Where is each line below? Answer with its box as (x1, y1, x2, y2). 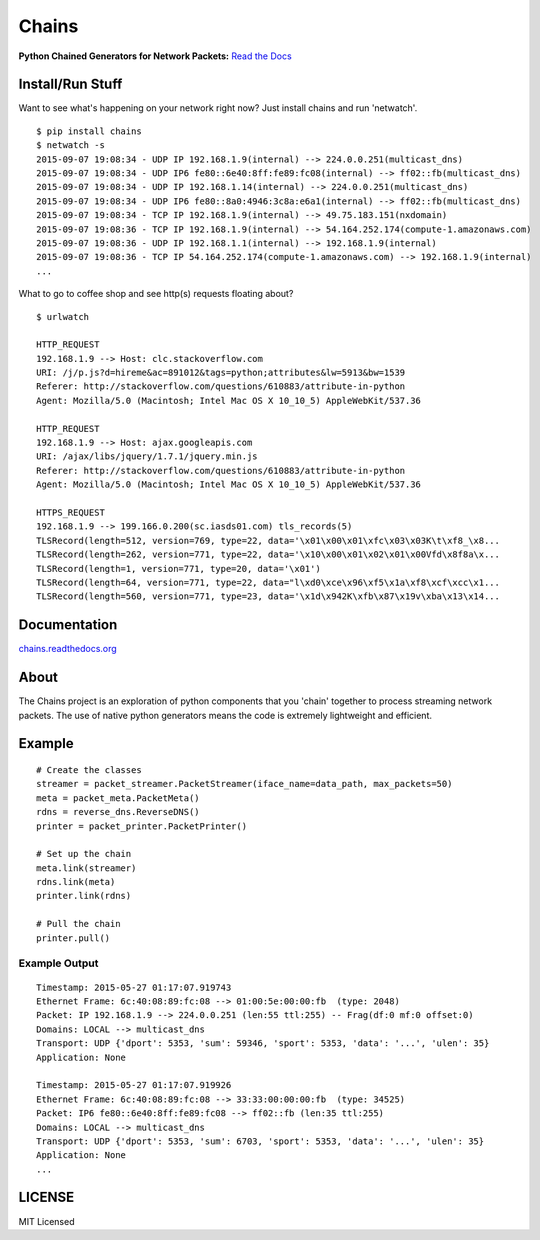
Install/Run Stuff (18, 76, 123, 93)
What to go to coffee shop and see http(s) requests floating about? (18, 288, 294, 300)
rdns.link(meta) (36, 876, 116, 888)
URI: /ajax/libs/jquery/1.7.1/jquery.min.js (36, 451, 259, 462)
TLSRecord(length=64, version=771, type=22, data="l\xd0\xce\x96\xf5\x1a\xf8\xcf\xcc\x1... (36, 576, 500, 588)
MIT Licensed (18, 1215, 75, 1227)
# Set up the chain (36, 848, 132, 860)
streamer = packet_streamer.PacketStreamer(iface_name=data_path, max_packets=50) (36, 778, 453, 790)
